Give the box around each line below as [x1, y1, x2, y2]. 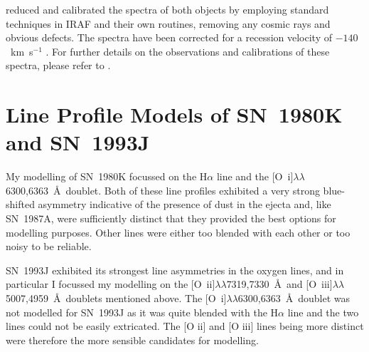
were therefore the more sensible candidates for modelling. [6, 332, 259, 347]
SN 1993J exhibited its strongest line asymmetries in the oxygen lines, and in [6, 262, 344, 277]
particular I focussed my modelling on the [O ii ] [6, 276, 215, 291]
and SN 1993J [6, 128, 150, 157]
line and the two [287, 304, 359, 319]
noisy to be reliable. [6, 239, 92, 254]
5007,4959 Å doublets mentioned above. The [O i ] [6, 291, 227, 306]
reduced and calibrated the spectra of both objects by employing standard [6, 2, 329, 16]
